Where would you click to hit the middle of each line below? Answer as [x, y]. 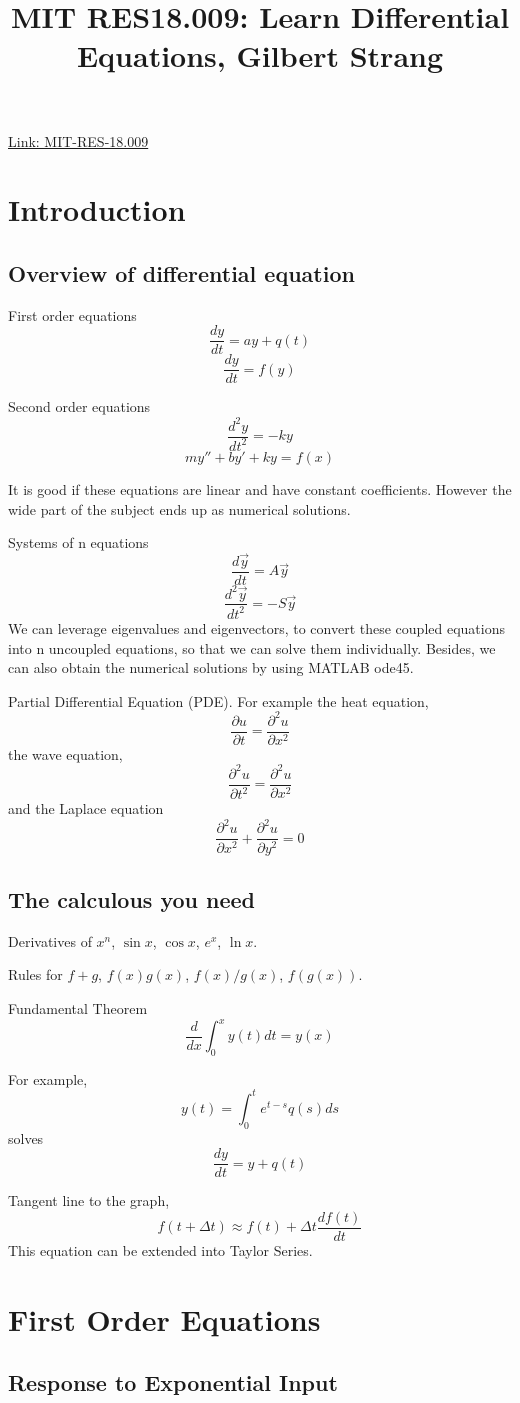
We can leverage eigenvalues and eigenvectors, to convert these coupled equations [256, 627]
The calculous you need [132, 898]
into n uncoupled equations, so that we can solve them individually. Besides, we [252, 647]
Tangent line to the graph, [89, 1200]
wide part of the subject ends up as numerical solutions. [179, 508]
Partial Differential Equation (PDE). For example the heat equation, [218, 700]
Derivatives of [50, 940]
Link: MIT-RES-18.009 [78, 140]
